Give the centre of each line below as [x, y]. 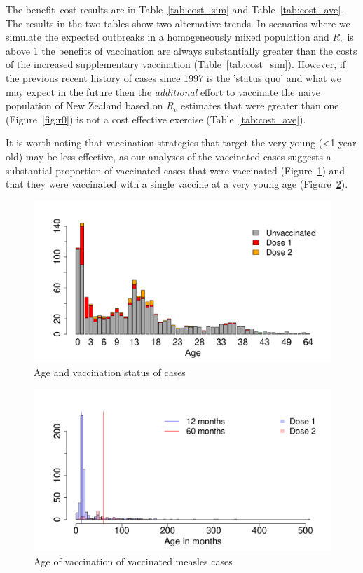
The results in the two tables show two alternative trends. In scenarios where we [178, 23]
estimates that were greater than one [260, 105]
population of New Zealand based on [84, 105]
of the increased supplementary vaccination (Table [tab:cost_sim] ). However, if [176, 64]
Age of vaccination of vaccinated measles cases [133, 561]
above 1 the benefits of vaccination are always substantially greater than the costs [181, 50]
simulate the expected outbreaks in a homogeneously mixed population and [167, 37]
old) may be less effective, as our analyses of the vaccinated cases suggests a [169, 156]
